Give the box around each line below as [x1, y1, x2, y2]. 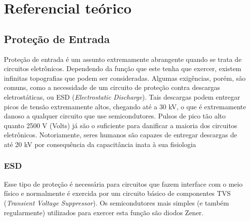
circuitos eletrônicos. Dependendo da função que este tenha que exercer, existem [4, 63, 242, 74]
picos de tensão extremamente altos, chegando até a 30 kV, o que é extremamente [4, 101, 246, 111]
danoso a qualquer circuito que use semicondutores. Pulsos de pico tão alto [4, 111, 226, 121]
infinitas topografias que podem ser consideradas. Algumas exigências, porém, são [4, 73, 246, 83]
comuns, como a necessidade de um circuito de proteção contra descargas [4, 82, 220, 92]
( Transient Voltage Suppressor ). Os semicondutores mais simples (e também [4, 197, 229, 207]
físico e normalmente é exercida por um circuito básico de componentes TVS [4, 188, 231, 198]
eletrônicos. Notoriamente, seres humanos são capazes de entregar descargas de [4, 130, 237, 140]
